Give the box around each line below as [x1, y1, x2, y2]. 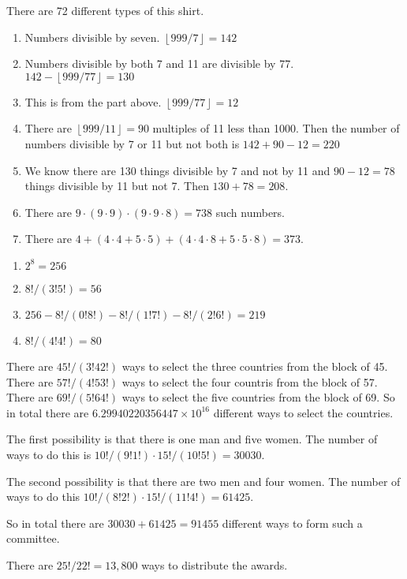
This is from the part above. [24, 93, 162, 110]
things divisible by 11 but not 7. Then [24, 177, 209, 194]
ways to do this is [6, 446, 91, 462]
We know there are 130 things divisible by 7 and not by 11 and [24, 162, 330, 178]
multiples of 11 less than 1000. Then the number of [152, 120, 400, 136]
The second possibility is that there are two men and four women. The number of [6, 473, 401, 489]
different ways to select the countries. [213, 404, 394, 420]
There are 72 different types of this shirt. [6, 2, 204, 18]
